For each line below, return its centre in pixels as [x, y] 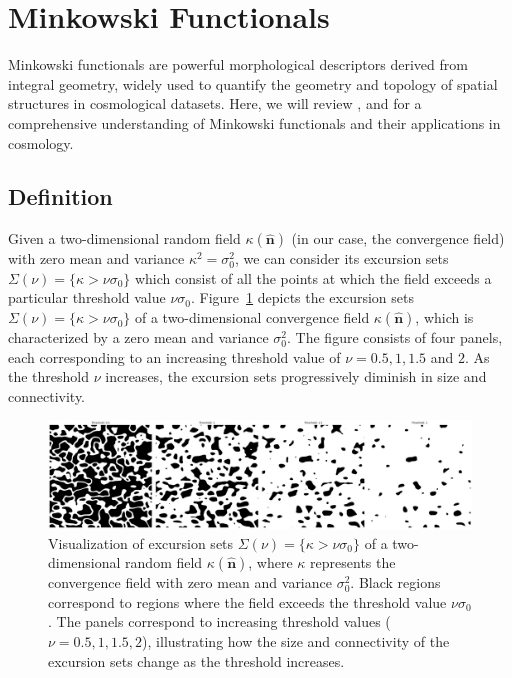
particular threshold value [87, 297]
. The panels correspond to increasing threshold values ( [219, 621]
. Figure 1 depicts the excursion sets [303, 297]
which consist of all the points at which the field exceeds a [313, 277]
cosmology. [41, 142]
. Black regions [395, 582]
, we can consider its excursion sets [342, 258]
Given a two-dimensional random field [124, 238]
